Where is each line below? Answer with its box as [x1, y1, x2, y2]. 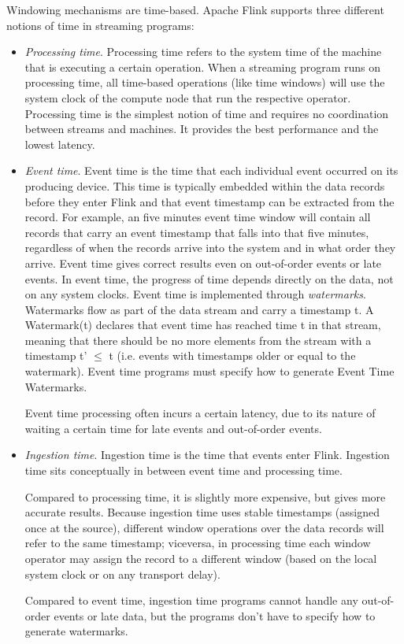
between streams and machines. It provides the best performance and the [24, 120, 379, 137]
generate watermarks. [24, 623, 128, 639]
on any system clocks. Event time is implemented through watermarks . [24, 286, 366, 302]
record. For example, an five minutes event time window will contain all [24, 209, 371, 225]
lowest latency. [24, 135, 95, 152]
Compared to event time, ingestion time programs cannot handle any [24, 592, 358, 609]
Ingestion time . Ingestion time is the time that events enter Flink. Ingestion [24, 446, 390, 463]
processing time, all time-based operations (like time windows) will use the [24, 74, 385, 91]
